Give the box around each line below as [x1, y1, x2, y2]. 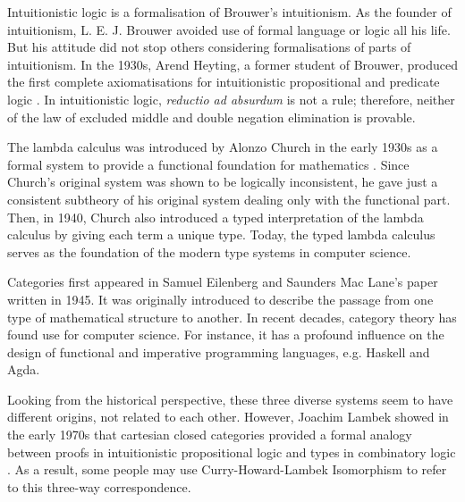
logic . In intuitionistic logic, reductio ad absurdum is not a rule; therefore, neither [7, 89, 455, 108]
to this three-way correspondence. [7, 477, 191, 496]
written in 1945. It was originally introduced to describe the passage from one [7, 289, 434, 308]
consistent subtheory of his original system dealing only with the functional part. [7, 189, 451, 208]
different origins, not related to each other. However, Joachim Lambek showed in [7, 407, 449, 426]
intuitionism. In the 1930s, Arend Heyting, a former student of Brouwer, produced [7, 54, 458, 73]
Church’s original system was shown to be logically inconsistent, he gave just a [7, 172, 438, 191]
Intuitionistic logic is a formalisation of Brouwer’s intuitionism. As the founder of [7, 3, 452, 21]
